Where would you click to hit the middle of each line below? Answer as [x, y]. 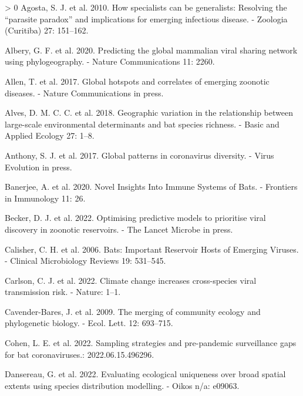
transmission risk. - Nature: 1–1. [63, 292]
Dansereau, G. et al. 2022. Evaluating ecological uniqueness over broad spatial [145, 374]
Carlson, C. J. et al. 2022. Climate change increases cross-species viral [131, 280]
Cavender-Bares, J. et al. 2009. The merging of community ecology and [133, 311]
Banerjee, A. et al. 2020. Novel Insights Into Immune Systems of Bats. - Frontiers [151, 187]
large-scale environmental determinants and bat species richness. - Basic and [142, 124]
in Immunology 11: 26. [45, 198]
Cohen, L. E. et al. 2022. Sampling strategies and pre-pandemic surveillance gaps [151, 343]
